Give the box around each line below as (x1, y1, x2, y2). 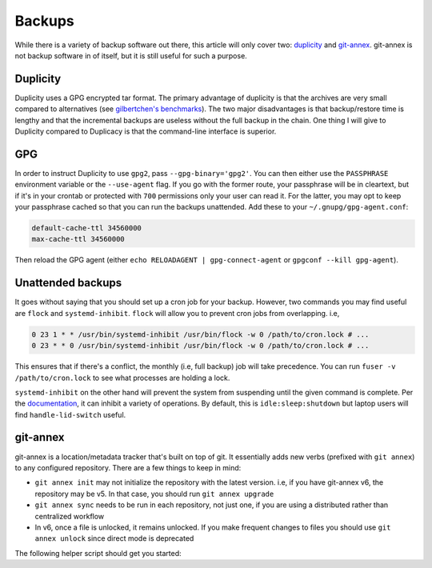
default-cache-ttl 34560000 (31, 224, 142, 233)
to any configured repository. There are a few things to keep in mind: (14, 462, 242, 472)
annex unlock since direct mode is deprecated (34, 534, 194, 543)
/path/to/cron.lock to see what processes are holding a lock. (14, 373, 230, 382)
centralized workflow (34, 511, 105, 521)
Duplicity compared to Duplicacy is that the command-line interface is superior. (14, 126, 277, 136)
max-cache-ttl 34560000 (31, 234, 126, 244)
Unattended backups (14, 276, 122, 290)
